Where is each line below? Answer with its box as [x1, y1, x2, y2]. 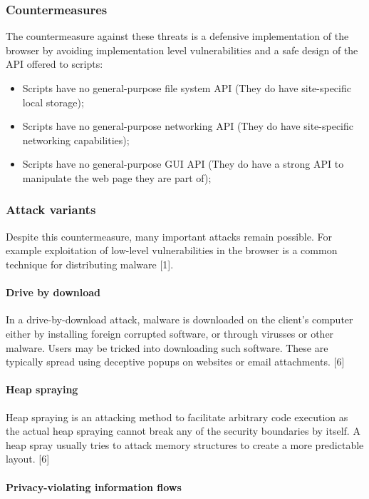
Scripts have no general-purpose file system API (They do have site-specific [22, 81, 351, 95]
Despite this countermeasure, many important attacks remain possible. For [6, 228, 332, 243]
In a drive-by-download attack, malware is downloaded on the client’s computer [6, 312, 353, 327]
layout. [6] [6, 451, 50, 466]
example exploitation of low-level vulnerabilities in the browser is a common [6, 243, 338, 258]
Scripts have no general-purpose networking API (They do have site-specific [22, 119, 353, 133]
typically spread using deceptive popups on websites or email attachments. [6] [6, 354, 345, 369]
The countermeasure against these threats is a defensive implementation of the [6, 29, 349, 44]
